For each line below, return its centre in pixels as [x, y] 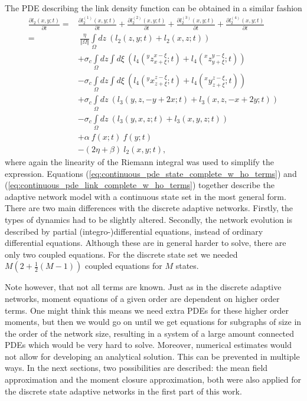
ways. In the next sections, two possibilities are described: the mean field [136, 368]
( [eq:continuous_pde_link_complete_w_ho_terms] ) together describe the [140, 185]
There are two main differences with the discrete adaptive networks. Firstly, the [149, 208]
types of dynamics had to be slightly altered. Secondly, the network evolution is [148, 219]
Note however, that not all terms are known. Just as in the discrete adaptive [143, 287]
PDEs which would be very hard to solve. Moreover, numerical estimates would [148, 345]
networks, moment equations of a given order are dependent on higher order [142, 298]
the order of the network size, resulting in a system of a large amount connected [150, 333]
